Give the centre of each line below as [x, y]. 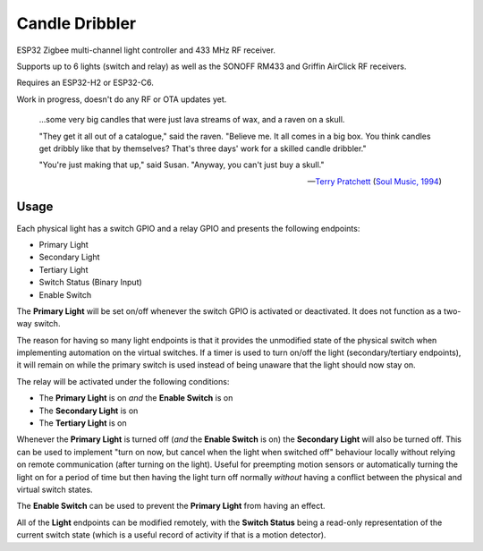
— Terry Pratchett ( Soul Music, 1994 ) [374, 181]
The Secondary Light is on [89, 411]
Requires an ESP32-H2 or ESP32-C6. [85, 83]
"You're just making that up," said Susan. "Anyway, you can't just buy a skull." [182, 165]
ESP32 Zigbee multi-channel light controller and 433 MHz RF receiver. [146, 50]
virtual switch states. [55, 489]
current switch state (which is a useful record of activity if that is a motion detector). [171, 535]
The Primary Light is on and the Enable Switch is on [136, 398]
